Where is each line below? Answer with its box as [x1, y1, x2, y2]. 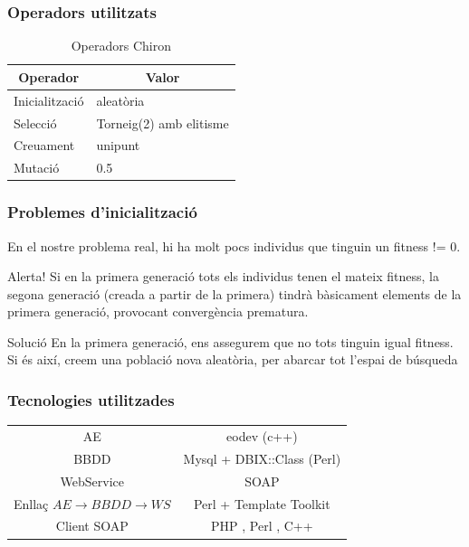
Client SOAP [55, 516, 129, 535]
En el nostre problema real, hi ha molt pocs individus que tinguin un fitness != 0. [7, 236, 461, 255]
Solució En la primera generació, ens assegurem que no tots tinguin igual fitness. [7, 332, 454, 351]
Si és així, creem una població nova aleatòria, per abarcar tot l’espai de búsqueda [7, 350, 458, 369]
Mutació [14, 158, 60, 177]
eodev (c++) [226, 427, 298, 446]
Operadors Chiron [71, 36, 171, 55]
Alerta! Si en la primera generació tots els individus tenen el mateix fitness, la [7, 267, 439, 286]
